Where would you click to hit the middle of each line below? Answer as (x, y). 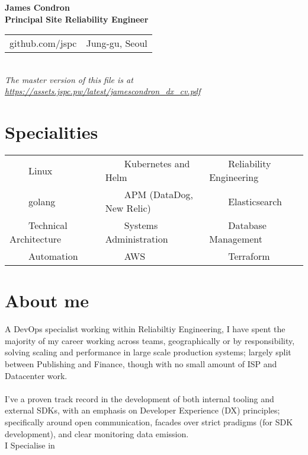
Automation (53, 256)
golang (42, 201)
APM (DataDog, (158, 195)
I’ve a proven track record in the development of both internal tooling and (139, 398)
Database (247, 225)
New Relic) (128, 208)
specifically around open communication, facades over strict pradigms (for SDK (149, 421)
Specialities (52, 132)
